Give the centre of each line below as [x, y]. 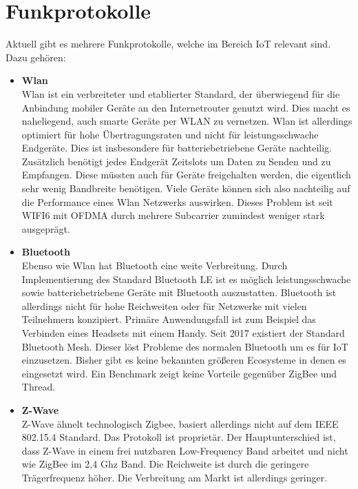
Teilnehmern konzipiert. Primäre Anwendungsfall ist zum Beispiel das [169, 319]
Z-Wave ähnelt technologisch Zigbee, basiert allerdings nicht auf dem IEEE [180, 423]
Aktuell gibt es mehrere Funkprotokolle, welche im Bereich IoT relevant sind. [168, 44]
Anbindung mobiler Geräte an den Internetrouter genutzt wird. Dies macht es [186, 107]
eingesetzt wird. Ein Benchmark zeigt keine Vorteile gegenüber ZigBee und [179, 373]
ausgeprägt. [46, 228]
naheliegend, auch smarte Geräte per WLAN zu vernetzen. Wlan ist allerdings [187, 121]
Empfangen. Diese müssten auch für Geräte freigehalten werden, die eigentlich [186, 175]
